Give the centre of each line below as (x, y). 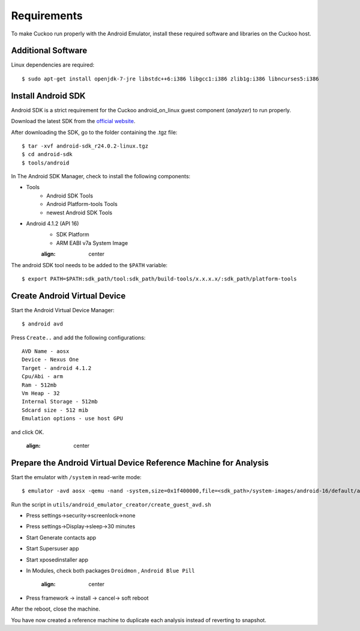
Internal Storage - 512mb (60, 402)
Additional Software (49, 51)
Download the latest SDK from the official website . (73, 121)
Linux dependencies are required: (53, 65)
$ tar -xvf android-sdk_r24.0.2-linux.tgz (85, 146)
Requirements (47, 16)
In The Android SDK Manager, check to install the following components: (101, 177)
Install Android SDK (48, 96)
